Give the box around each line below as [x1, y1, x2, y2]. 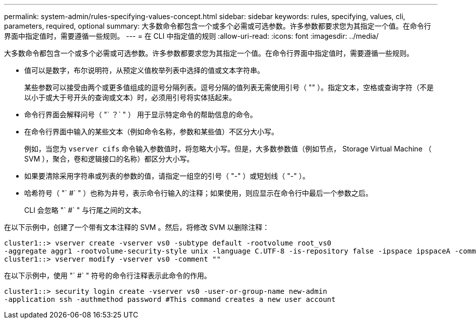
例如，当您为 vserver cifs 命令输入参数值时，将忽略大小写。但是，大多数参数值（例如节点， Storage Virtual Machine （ [24, 144, 432, 153]
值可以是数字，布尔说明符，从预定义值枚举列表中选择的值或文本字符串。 [24, 66, 264, 74]
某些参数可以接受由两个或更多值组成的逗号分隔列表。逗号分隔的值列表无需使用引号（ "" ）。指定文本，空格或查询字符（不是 [24, 83, 434, 92]
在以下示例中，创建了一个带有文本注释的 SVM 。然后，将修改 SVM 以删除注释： [4, 223, 270, 231]
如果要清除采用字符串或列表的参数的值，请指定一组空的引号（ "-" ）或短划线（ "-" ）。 [24, 172, 310, 180]
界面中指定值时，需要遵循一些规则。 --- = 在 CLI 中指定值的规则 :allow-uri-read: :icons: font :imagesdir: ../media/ [4, 32, 379, 40]
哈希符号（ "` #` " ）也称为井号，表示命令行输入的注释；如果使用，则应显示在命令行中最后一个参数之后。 [24, 189, 373, 197]
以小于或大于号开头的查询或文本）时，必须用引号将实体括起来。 [24, 93, 236, 102]
